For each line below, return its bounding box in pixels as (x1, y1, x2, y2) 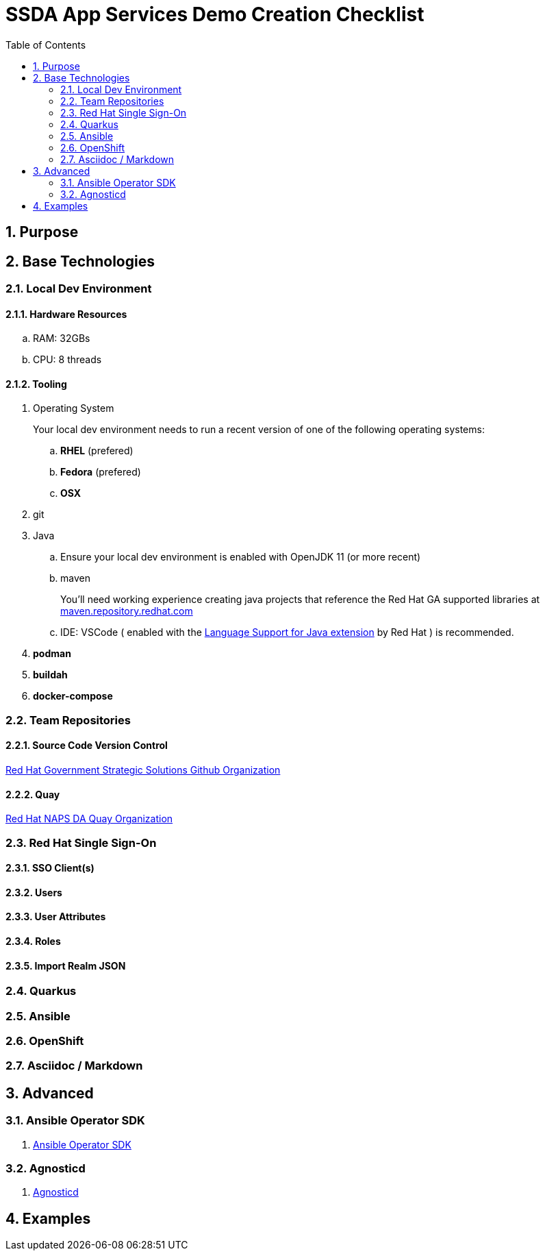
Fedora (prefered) (60, 466, 141, 478)
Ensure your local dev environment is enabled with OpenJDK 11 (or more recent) (60, 551, 421, 563)
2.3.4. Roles (5, 935, 61, 948)
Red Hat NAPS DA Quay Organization (5, 813, 173, 825)
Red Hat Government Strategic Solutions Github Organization (5, 764, 281, 776)
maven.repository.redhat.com (60, 605, 193, 617)
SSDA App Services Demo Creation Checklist (5, 3, 424, 26)
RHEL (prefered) (60, 445, 134, 457)
